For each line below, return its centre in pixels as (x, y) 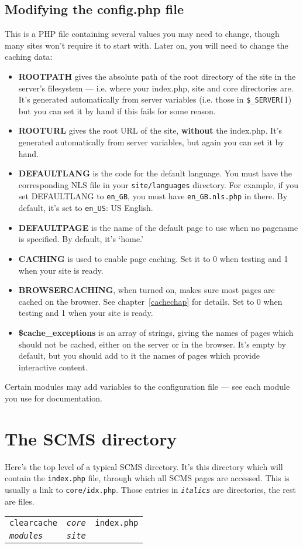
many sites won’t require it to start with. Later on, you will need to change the (147, 45)
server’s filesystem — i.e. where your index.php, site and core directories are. (156, 88)
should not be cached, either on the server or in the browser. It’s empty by (152, 344)
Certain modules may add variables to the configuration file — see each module (147, 387)
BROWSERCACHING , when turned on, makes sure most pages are (147, 290)
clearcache (33, 523)
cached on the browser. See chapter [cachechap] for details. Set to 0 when (150, 301)
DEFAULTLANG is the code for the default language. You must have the (155, 173)
